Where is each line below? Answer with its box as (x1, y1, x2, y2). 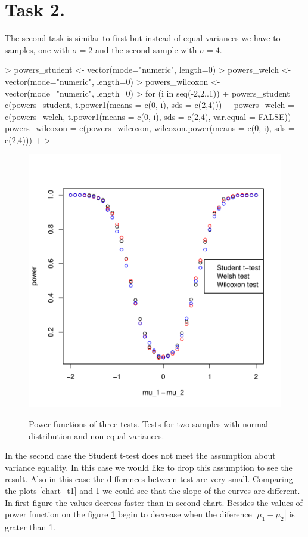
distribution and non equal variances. (29, 429, 164, 442)
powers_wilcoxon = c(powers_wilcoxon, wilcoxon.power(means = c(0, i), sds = (5, 122, 295, 134)
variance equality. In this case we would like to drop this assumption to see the (5, 461, 293, 473)
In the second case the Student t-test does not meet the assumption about (5, 449, 276, 462)
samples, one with (5, 43, 70, 55)
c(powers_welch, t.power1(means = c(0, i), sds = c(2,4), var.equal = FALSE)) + (5, 110, 301, 122)
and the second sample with (95, 43, 197, 55)
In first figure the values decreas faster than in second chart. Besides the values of (5, 496, 303, 508)
